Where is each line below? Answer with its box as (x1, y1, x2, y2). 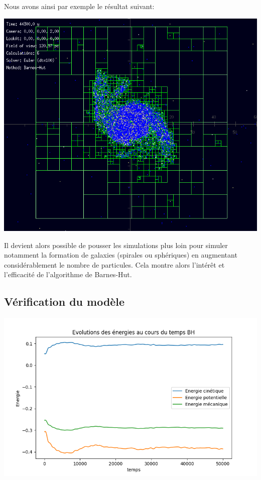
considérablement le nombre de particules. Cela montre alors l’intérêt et (4, 259, 225, 270)
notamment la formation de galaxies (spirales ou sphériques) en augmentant (4, 250, 237, 260)
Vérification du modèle (4, 294, 125, 309)
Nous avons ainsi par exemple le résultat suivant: (4, 1, 155, 11)
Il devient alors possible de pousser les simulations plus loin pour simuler (4, 239, 228, 250)
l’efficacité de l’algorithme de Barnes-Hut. (4, 269, 132, 280)
